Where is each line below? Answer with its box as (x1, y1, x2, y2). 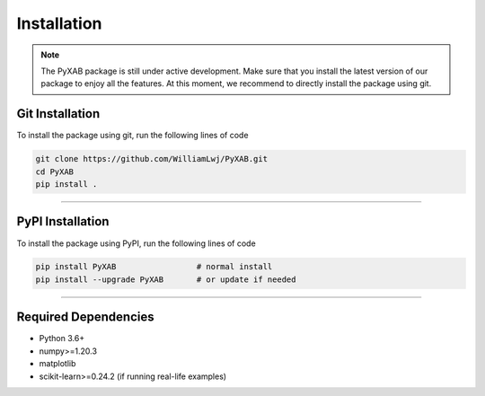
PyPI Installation (16, 214, 110, 229)
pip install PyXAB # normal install (35, 261, 273, 272)
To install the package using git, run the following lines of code (16, 130, 249, 141)
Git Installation (16, 106, 101, 121)
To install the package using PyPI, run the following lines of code (16, 238, 256, 249)
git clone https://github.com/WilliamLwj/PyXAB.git (35, 154, 269, 164)
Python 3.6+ (39, 333, 85, 344)
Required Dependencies (16, 310, 154, 325)
